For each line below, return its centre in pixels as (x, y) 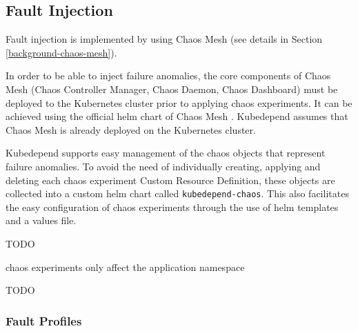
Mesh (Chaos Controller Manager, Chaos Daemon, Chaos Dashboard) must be (172, 89)
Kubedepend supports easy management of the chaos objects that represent (166, 153)
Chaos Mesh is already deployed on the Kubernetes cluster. (131, 129)
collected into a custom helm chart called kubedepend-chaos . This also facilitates (177, 193)
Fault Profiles (44, 320)
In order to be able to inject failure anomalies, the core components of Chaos (168, 76)
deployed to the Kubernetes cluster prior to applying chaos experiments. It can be (179, 102)
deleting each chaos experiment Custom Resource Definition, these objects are (170, 180)
